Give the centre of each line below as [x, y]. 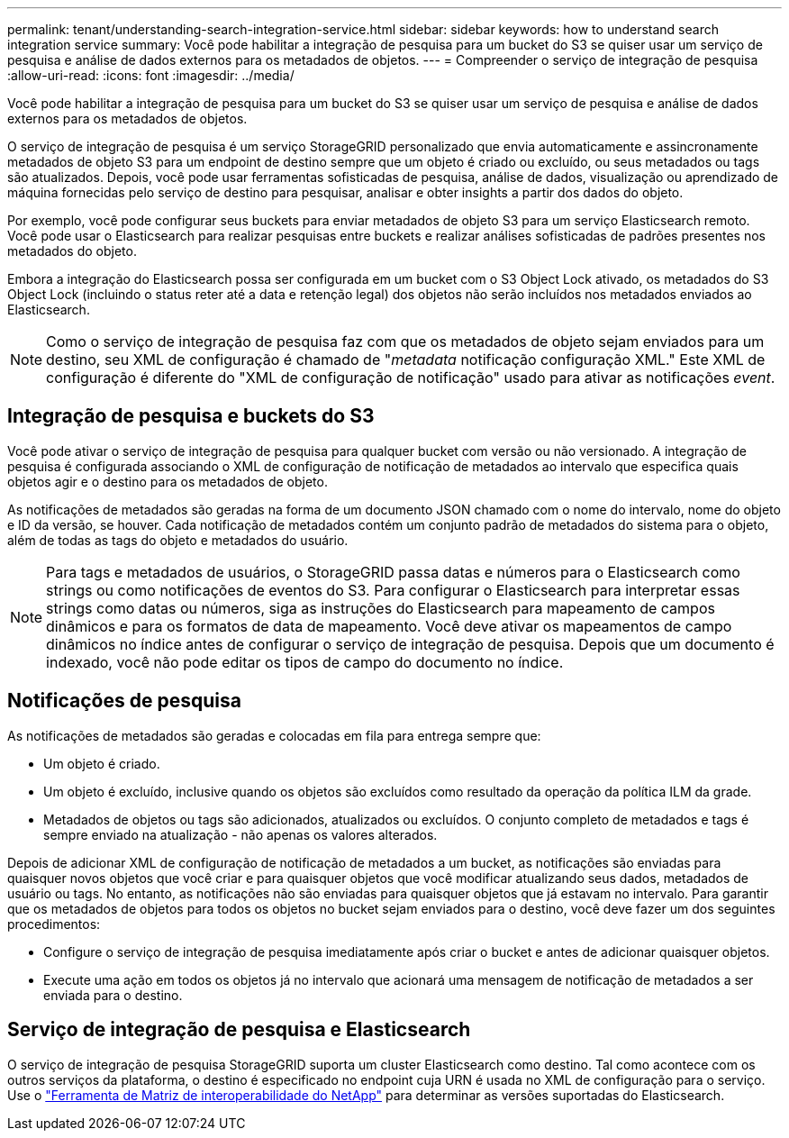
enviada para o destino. [113, 995]
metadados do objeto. [72, 251]
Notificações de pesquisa [124, 701]
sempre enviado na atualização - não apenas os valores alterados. [240, 834]
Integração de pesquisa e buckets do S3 [191, 416]
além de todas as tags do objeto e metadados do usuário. [178, 540]
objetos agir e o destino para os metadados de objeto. [168, 481]
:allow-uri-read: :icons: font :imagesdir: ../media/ [151, 75]
